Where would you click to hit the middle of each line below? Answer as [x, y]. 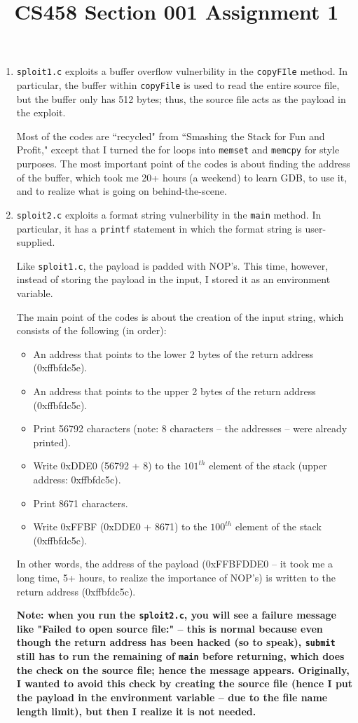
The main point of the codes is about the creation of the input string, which [180, 316]
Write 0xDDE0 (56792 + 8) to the [107, 466]
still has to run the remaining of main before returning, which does [180, 656]
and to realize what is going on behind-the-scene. [122, 191]
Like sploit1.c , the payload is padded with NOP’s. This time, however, [172, 265]
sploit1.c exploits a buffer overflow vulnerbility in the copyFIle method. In [182, 71]
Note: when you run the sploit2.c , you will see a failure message [176, 615]
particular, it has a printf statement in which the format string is [159, 228]
